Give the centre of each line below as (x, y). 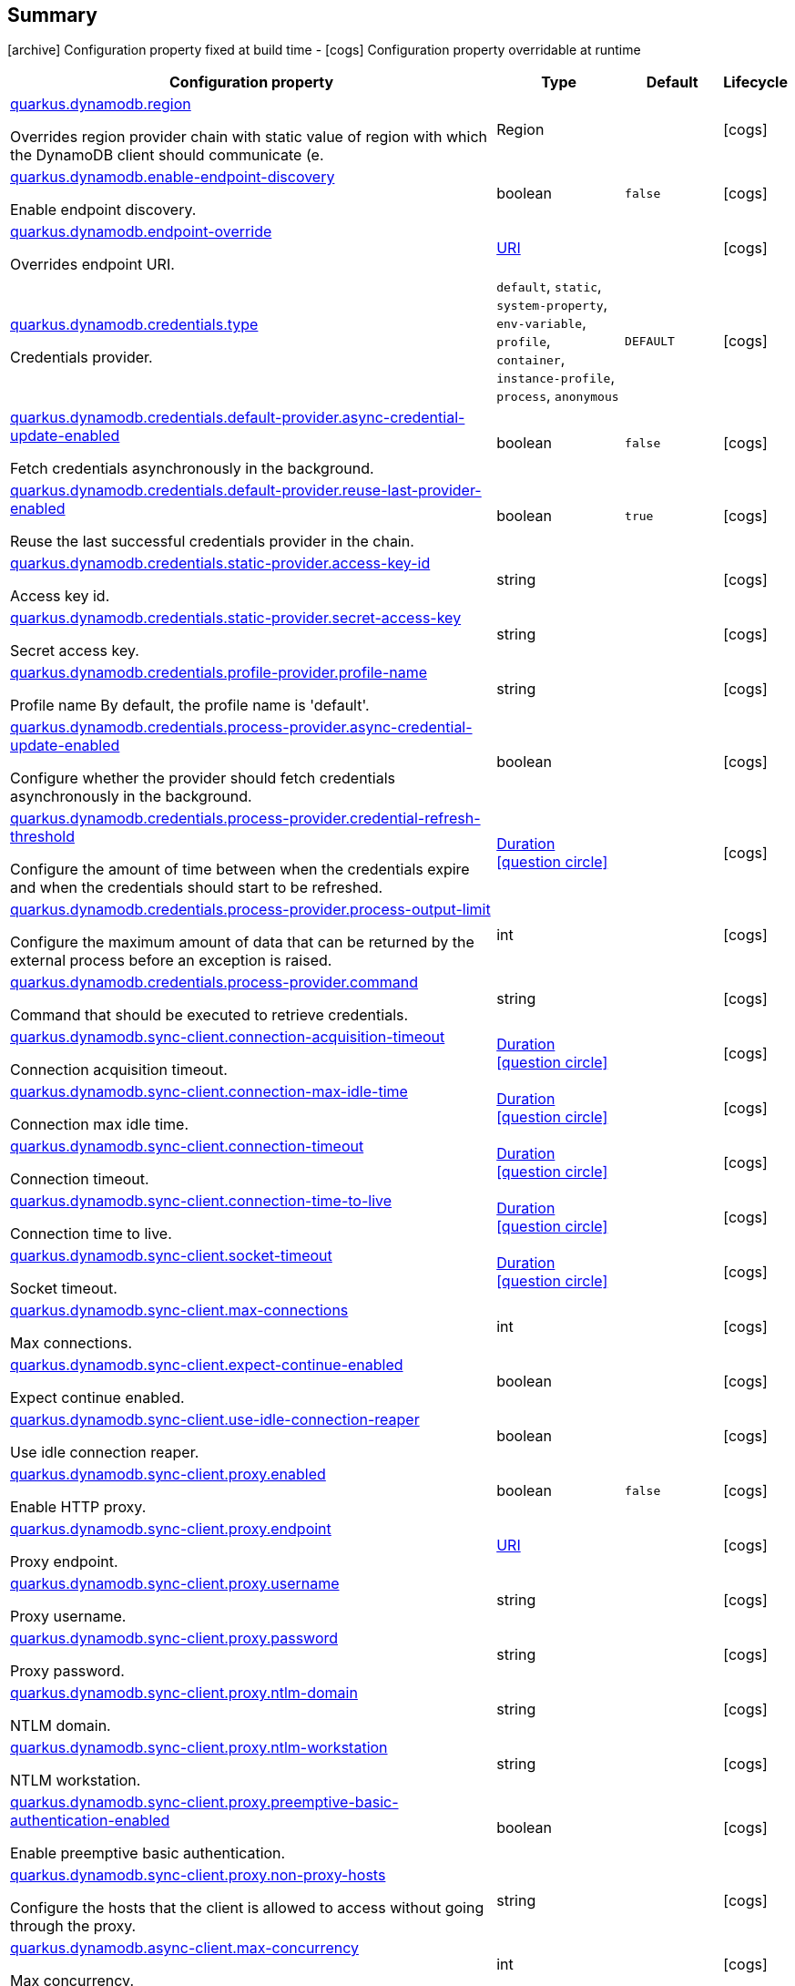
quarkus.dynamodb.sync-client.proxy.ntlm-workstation (199, 1748)
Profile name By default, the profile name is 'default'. (190, 706)
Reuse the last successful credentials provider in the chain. (212, 542)
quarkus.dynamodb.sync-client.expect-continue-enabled (207, 1365)
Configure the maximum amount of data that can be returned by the (242, 942)
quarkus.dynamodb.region (101, 104)
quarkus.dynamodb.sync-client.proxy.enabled (168, 1474)
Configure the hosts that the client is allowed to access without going (247, 1908)
